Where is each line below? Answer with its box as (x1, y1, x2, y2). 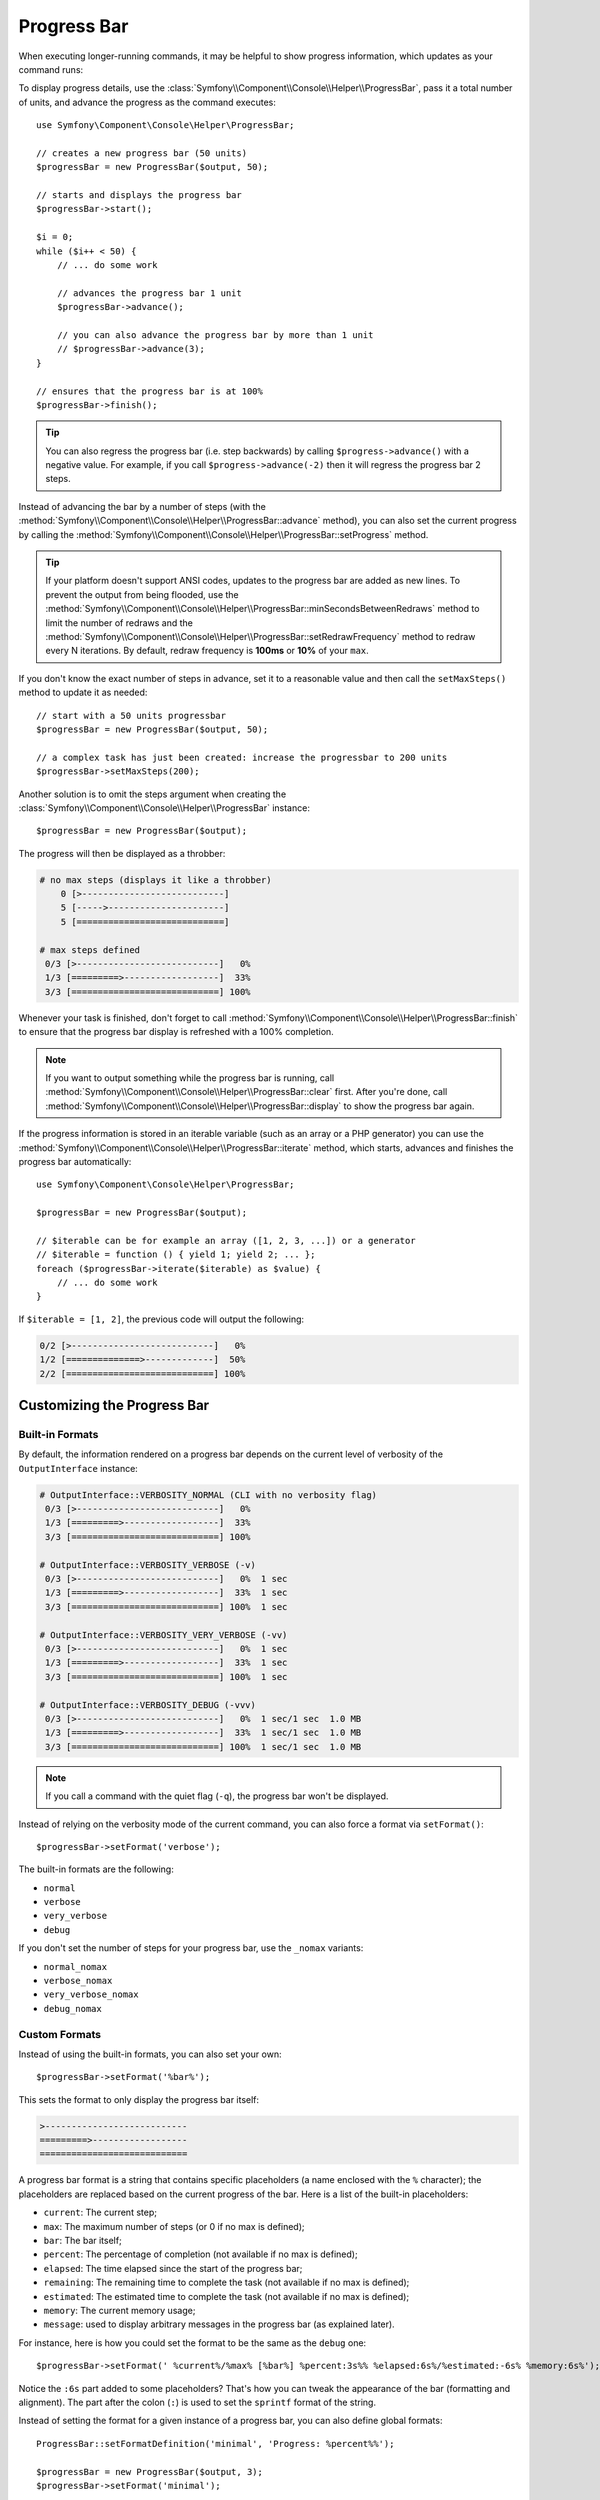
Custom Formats (18, 2027, 102, 2041)
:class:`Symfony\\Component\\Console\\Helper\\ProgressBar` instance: (18, 801, 310, 814)
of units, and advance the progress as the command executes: (18, 96, 277, 108)
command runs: (18, 63, 84, 75)
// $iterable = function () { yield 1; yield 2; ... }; (36, 1249, 316, 1260)
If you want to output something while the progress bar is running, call (45, 1071, 335, 1084)
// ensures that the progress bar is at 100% (36, 385, 264, 397)
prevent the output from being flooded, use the (45, 588, 239, 600)
